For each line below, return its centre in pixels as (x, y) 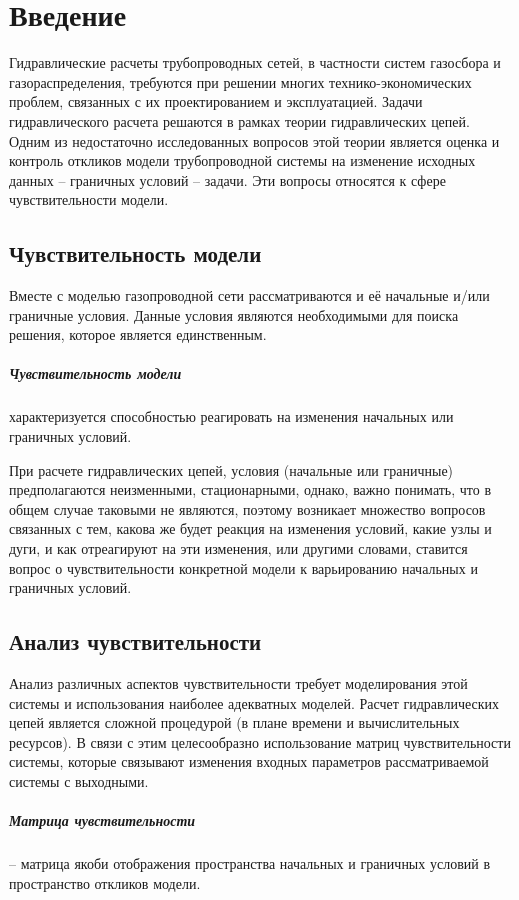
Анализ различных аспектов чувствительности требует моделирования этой (238, 682)
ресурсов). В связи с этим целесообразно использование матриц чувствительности (260, 741)
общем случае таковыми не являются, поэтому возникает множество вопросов (247, 508)
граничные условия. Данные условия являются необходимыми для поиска (234, 314)
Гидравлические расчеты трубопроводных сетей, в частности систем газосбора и (255, 62)
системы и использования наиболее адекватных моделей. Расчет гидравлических (254, 702)
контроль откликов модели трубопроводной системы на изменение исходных (242, 160)
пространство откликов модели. (105, 882)
